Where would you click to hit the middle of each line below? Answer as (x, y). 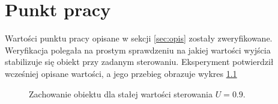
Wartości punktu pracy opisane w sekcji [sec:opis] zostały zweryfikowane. (139, 38)
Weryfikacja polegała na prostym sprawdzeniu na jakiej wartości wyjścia (138, 50)
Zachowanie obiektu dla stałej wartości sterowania (121, 93)
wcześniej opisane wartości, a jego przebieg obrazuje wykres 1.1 (121, 73)
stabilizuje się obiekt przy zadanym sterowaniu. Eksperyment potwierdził (139, 62)
